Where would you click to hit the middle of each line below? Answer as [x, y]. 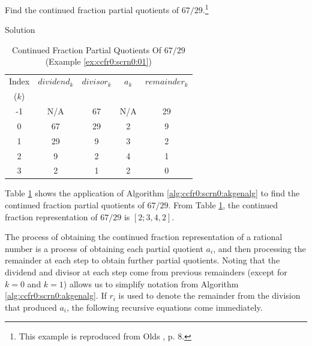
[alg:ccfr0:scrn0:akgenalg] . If [56, 295]
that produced [31, 307]
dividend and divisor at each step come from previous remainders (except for [146, 272]
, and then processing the [259, 248]
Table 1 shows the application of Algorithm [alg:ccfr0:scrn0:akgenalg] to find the [152, 193]
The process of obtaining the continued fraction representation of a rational [144, 237]
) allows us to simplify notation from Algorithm [151, 283]
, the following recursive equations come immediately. [165, 307]
